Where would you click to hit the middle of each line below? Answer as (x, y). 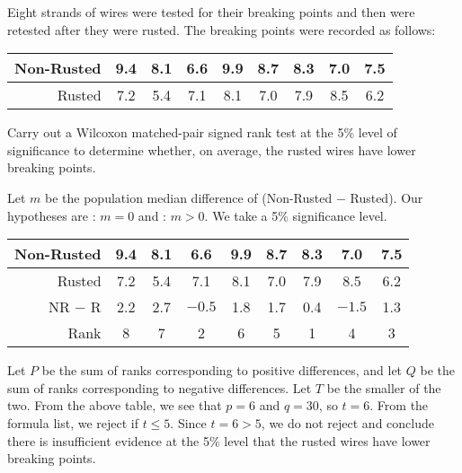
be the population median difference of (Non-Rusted (189, 197)
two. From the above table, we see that (115, 405)
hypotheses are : (52, 215)
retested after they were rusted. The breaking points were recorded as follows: (222, 29)
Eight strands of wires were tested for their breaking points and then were (211, 12)
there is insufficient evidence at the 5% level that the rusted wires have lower (219, 440)
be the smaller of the (384, 387)
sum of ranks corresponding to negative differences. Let (160, 387)
